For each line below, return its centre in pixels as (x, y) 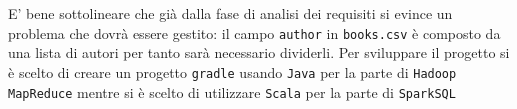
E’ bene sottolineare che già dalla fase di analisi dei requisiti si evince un (230, 13)
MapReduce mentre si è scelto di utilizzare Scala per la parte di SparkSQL (232, 91)
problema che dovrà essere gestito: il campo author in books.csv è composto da (254, 32)
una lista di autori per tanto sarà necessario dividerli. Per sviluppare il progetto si (259, 52)
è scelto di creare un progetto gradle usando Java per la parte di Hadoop (232, 71)
